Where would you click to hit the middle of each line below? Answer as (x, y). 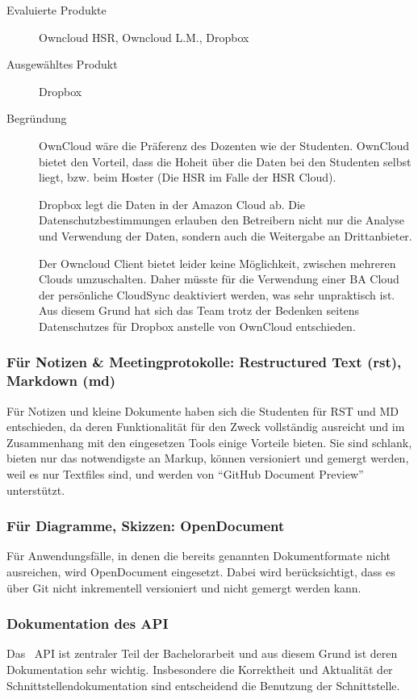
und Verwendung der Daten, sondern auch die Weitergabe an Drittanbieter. (226, 235)
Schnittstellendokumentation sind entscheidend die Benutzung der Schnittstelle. (203, 685)
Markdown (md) (61, 381)
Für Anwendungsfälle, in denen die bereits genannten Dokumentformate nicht (199, 556)
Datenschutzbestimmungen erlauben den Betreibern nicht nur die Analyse (222, 220)
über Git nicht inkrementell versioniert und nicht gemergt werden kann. (184, 587)
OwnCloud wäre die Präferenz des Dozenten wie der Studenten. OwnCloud (224, 145)
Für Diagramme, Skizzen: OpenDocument (146, 526)
